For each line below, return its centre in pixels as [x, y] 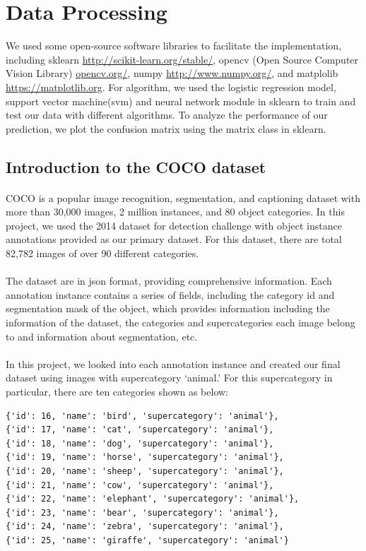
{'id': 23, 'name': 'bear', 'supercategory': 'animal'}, [142, 513]
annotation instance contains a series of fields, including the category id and [170, 294]
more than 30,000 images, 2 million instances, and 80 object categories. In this [175, 212]
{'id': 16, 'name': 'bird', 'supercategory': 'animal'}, [142, 416]
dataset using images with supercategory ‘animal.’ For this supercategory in [169, 378]
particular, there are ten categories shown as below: [117, 391]
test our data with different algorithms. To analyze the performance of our [167, 115]
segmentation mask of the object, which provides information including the [168, 308]
